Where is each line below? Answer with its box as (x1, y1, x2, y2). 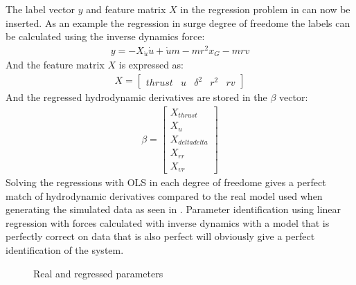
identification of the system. (6, 243, 124, 257)
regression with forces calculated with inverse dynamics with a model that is (6, 215, 330, 230)
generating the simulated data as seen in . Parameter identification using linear (6, 202, 341, 217)
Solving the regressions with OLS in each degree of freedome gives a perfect (6, 175, 326, 190)
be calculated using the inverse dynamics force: (6, 29, 205, 44)
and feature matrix (86, 2, 166, 16)
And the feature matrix (6, 57, 105, 72)
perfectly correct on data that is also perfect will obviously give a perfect (6, 229, 315, 243)
